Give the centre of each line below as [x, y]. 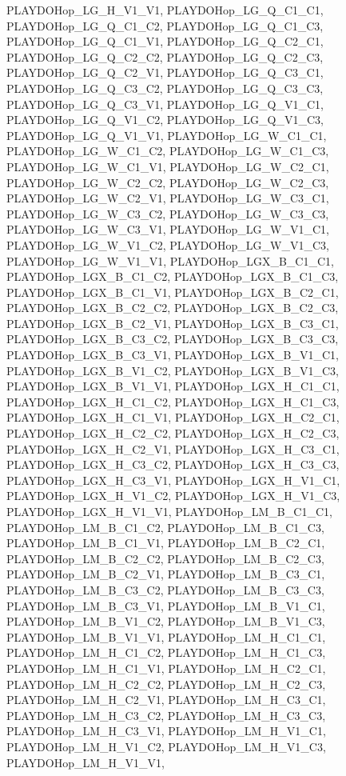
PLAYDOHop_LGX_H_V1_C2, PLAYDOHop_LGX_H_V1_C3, [173, 496]
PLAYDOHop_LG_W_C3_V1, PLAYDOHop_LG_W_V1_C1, [168, 229]
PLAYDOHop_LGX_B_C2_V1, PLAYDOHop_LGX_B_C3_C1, [173, 323]
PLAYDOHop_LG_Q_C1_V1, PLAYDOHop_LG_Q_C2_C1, [165, 41]
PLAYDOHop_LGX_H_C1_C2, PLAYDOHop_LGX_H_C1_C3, [173, 401]
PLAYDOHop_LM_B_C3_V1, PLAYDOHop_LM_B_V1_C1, [166, 605]
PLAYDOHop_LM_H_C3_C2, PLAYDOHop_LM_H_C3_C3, [166, 715]
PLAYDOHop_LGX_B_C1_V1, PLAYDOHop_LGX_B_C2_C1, [173, 292]
